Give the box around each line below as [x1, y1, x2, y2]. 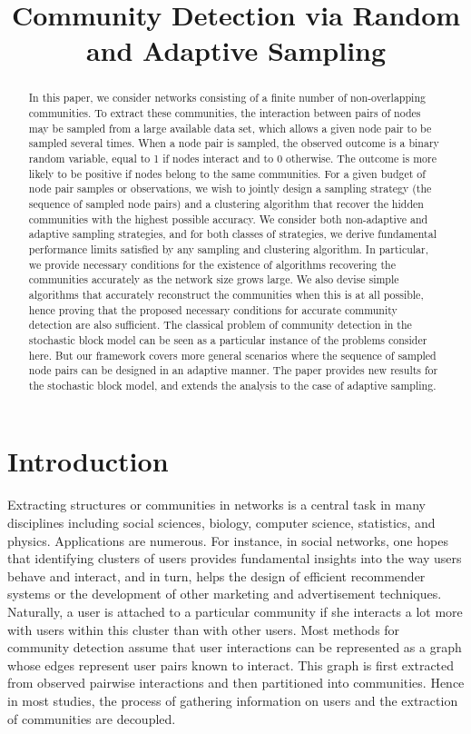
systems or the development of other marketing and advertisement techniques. [7, 584, 442, 603]
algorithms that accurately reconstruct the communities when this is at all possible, [28, 286, 424, 302]
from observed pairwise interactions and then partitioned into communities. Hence [7, 673, 465, 692]
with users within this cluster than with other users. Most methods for [7, 620, 400, 639]
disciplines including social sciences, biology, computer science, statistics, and [7, 513, 436, 532]
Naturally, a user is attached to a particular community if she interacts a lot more [7, 601, 463, 620]
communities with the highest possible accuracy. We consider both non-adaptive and [28, 211, 428, 226]
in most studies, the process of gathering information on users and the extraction [7, 690, 458, 709]
